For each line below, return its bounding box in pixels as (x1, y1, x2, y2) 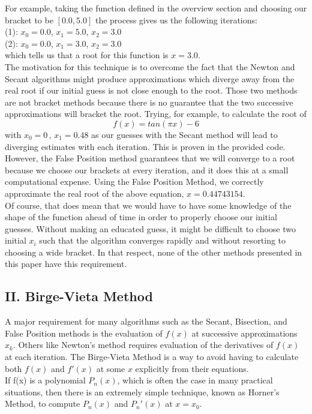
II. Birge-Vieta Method (5, 287, 153, 305)
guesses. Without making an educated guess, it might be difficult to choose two (5, 222, 296, 235)
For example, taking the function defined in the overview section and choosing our (5, 2, 307, 14)
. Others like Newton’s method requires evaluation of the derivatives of (13, 338, 274, 351)
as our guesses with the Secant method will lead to (91, 128, 278, 140)
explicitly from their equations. (135, 362, 249, 374)
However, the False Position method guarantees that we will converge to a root (5, 152, 295, 164)
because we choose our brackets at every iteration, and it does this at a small (5, 163, 289, 176)
